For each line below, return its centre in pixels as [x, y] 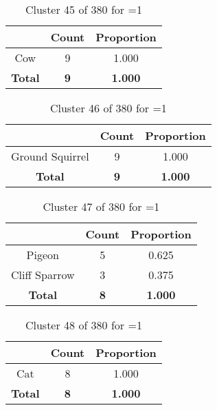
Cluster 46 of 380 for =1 [108, 108]
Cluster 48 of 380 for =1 [83, 325]
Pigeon [43, 255]
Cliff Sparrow [43, 275]
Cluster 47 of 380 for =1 [101, 206]
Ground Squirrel [50, 156]
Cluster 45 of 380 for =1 [83, 9]
